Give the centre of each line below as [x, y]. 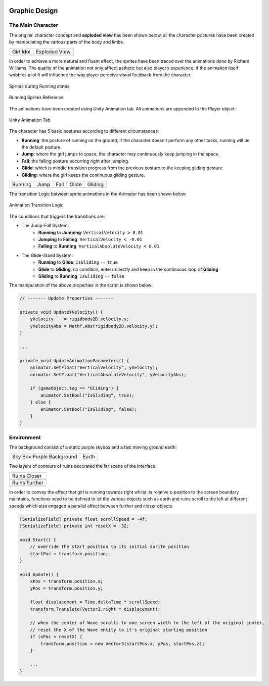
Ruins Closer [27, 476]
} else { [41, 402]
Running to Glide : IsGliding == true [78, 262]
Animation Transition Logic [36, 205]
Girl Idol [21, 51]
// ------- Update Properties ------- [67, 298]
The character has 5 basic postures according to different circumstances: [84, 131]
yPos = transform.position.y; [67, 588]
